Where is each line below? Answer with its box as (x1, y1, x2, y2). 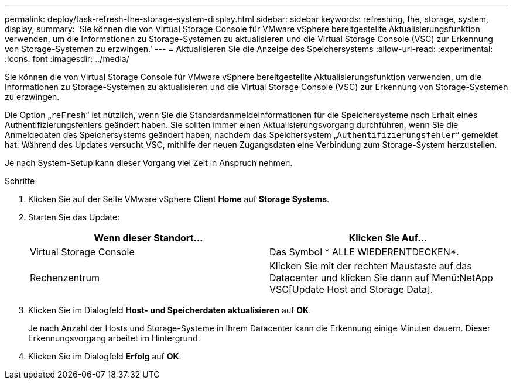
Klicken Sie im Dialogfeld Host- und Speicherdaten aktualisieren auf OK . (28, 305, 312, 315)
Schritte (5, 176, 35, 186)
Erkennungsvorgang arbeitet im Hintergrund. (28, 333, 200, 343)
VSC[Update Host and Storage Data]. (269, 283, 433, 295)
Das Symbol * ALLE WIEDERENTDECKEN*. (269, 246, 459, 258)
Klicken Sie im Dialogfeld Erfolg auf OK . (28, 351, 182, 361)
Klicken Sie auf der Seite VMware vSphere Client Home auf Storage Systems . (28, 194, 330, 204)
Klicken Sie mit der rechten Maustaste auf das (269, 260, 472, 272)
